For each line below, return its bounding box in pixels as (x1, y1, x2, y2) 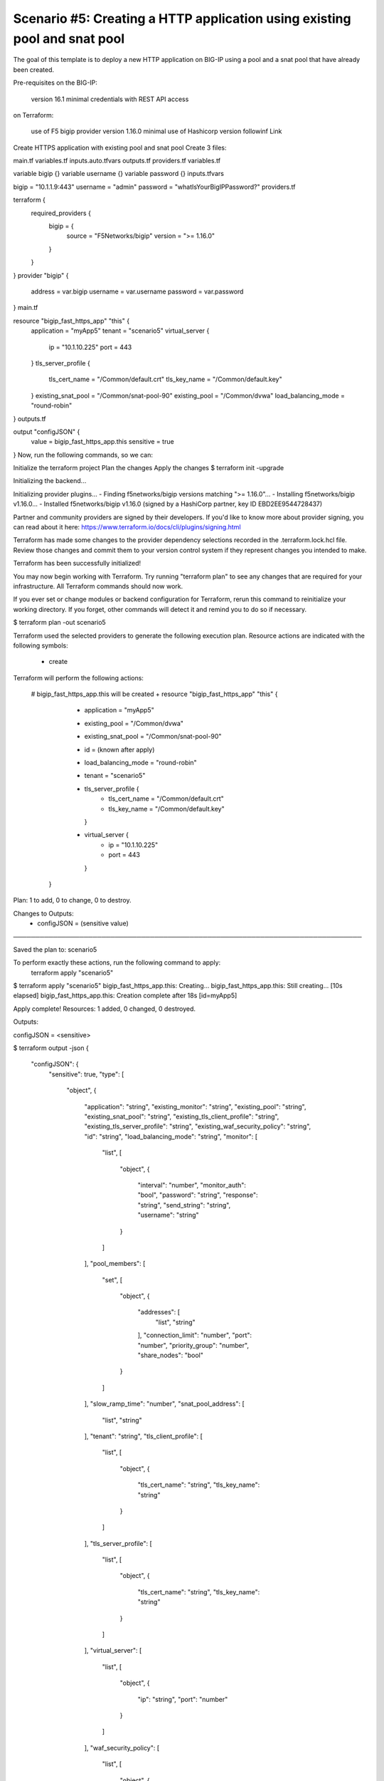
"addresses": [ (137, 1308, 181, 1317)
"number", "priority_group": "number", (137, 1341, 249, 1349)
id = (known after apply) (84, 745, 155, 754)
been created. (13, 65, 55, 74)
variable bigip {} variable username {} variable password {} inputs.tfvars (13, 170, 224, 178)
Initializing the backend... (13, 477, 87, 485)
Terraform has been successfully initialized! (13, 559, 142, 568)
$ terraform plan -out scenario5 (13, 618, 106, 627)
